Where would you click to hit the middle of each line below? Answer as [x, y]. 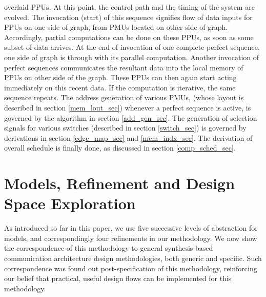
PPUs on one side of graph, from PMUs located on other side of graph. [116, 27]
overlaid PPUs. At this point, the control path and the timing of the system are [129, 7]
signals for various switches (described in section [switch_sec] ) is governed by [125, 128]
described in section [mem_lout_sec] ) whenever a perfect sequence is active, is [128, 107]
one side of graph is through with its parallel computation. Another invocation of [132, 57]
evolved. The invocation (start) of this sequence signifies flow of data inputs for [128, 17]
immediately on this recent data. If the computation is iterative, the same [120, 87]
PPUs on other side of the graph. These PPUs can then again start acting [120, 77]
